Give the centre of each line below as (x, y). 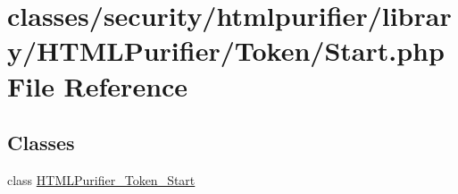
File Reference (98, 85)
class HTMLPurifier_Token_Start (101, 179)
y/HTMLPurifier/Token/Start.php (226, 51)
